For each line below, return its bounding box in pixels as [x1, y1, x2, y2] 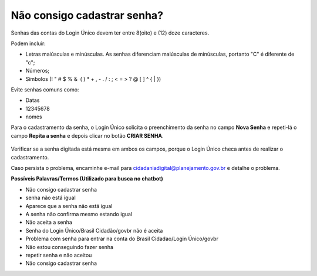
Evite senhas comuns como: [11, 86, 79, 93]
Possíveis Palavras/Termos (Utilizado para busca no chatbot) [11, 175, 164, 182]
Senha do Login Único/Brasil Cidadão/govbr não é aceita [25, 227, 163, 234]
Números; [25, 67, 50, 74]
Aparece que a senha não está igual [25, 202, 113, 209]
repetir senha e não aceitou [25, 251, 92, 258]
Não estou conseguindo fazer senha [25, 243, 114, 250]
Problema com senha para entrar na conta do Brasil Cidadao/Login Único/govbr [25, 235, 218, 243]
